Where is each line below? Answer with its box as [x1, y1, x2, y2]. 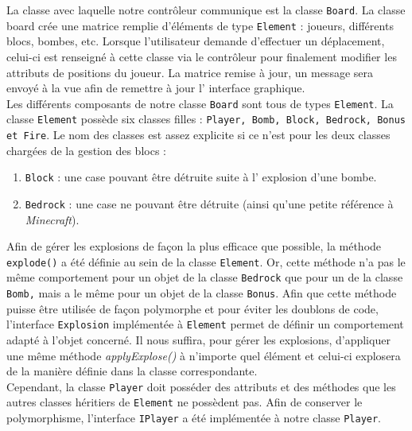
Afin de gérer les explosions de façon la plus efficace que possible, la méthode [6, 238, 382, 254]
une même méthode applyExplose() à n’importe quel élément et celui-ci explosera [6, 347, 401, 363]
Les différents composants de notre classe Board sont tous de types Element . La [6, 95, 394, 111]
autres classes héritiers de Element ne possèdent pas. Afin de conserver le [6, 394, 363, 410]
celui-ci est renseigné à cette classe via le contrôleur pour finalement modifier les [6, 48, 397, 64]
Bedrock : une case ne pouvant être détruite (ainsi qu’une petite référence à [25, 195, 394, 212]
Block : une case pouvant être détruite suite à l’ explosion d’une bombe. [25, 169, 377, 185]
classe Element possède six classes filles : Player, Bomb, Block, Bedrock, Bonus [6, 111, 406, 127]
